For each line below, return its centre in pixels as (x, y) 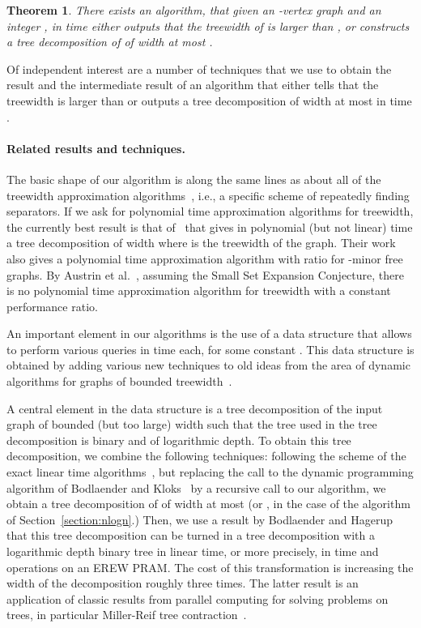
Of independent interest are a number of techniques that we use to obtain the (199, 68)
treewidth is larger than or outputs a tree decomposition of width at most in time (209, 100)
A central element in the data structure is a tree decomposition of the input (195, 408)
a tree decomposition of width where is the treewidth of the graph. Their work (201, 243)
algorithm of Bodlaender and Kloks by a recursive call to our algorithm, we (196, 487)
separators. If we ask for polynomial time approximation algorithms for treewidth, (210, 211)
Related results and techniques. (96, 148)
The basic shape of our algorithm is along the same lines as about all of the (194, 179)
